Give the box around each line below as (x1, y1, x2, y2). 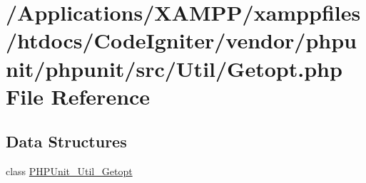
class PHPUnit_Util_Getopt (6, 164, 133, 179)
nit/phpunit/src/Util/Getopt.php (6, 53, 342, 83)
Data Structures (6, 130, 127, 152)
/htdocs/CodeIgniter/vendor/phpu (6, 26, 357, 55)
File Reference (6, 81, 151, 110)
